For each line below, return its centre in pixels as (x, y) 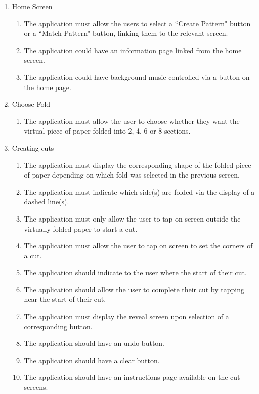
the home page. (48, 87)
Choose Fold (31, 104)
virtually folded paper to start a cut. (81, 228)
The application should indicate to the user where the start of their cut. (135, 272)
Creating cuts (33, 147)
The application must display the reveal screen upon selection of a (126, 316)
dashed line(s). (47, 202)
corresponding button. (58, 326)
